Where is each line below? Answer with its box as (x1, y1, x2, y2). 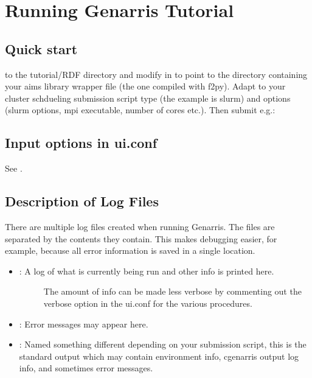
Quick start (5, 39, 78, 58)
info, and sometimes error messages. (19, 362, 153, 374)
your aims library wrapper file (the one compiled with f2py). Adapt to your (5, 80, 286, 93)
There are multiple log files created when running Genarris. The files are (5, 220, 275, 233)
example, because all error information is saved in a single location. (5, 244, 255, 257)
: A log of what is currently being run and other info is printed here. (19, 264, 274, 277)
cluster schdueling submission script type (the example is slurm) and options (5, 91, 291, 104)
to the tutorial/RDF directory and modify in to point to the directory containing (5, 68, 308, 80)
